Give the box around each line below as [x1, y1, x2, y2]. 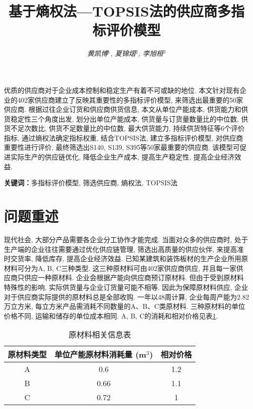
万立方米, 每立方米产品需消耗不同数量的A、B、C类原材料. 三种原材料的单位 [4, 301, 245, 311]
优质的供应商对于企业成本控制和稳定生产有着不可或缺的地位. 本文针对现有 [4, 85, 240, 95]
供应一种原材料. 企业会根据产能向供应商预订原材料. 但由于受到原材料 [24, 272, 244, 283]
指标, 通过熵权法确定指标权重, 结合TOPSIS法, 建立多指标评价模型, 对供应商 [4, 132, 243, 142]
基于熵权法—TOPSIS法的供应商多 [8, 1, 231, 21]
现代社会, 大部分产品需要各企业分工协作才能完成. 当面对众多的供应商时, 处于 [4, 234, 248, 244]
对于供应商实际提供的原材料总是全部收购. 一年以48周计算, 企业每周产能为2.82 [4, 291, 249, 302]
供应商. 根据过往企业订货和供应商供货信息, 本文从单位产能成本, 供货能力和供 [4, 104, 248, 114]
